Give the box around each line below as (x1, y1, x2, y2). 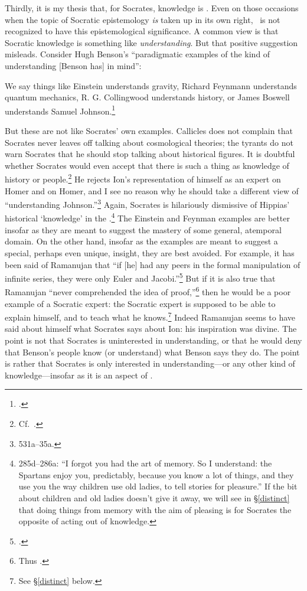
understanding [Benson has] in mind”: (5, 59, 142, 71)
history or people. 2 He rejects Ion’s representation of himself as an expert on (5, 171, 281, 185)
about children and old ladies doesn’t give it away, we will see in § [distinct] (18, 491, 290, 504)
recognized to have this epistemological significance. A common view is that (5, 25, 279, 37)
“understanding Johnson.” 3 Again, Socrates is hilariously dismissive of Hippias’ (5, 197, 290, 210)
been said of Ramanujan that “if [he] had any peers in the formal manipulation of (5, 258, 301, 270)
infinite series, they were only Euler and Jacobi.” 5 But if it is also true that (5, 270, 276, 284)
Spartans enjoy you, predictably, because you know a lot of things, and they (18, 468, 294, 481)
